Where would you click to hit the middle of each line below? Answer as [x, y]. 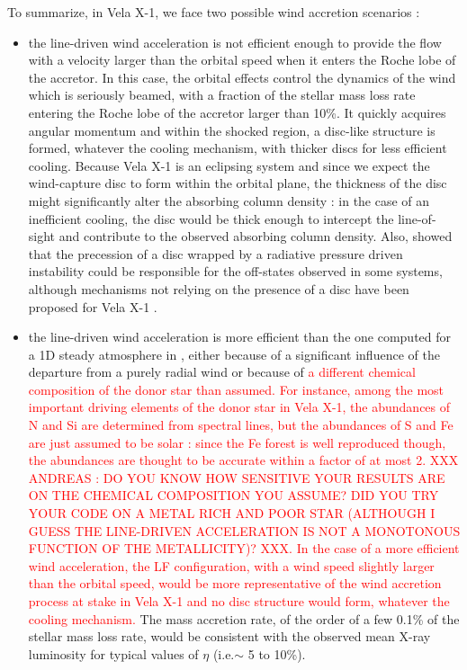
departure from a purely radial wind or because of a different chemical [222, 372]
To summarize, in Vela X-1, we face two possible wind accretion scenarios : [214, 12]
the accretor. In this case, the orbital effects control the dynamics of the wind [242, 77]
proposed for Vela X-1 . [93, 306]
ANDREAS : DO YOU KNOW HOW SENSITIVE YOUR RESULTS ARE [237, 477]
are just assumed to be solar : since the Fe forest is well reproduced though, [237, 442]
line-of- [417, 218]
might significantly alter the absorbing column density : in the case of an [229, 200]
